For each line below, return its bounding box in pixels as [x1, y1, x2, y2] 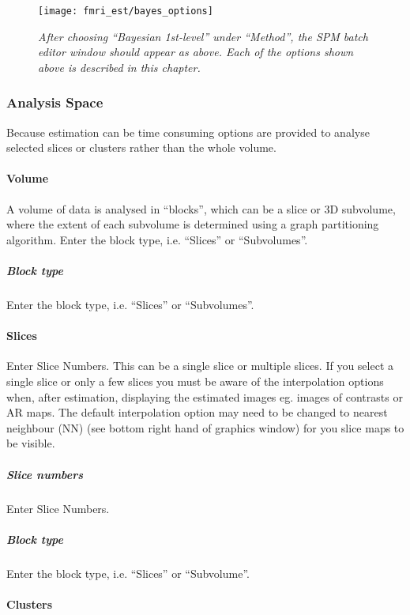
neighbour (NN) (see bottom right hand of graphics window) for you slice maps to [6, 419, 404, 436]
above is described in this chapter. [38, 58, 201, 75]
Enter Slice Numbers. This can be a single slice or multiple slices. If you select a [6, 357, 393, 374]
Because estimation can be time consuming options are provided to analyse [6, 123, 370, 140]
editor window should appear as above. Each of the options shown [38, 43, 354, 60]
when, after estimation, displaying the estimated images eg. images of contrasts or [6, 388, 403, 405]
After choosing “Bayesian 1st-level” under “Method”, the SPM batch [38, 28, 368, 44]
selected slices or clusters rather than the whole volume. [6, 139, 276, 156]
